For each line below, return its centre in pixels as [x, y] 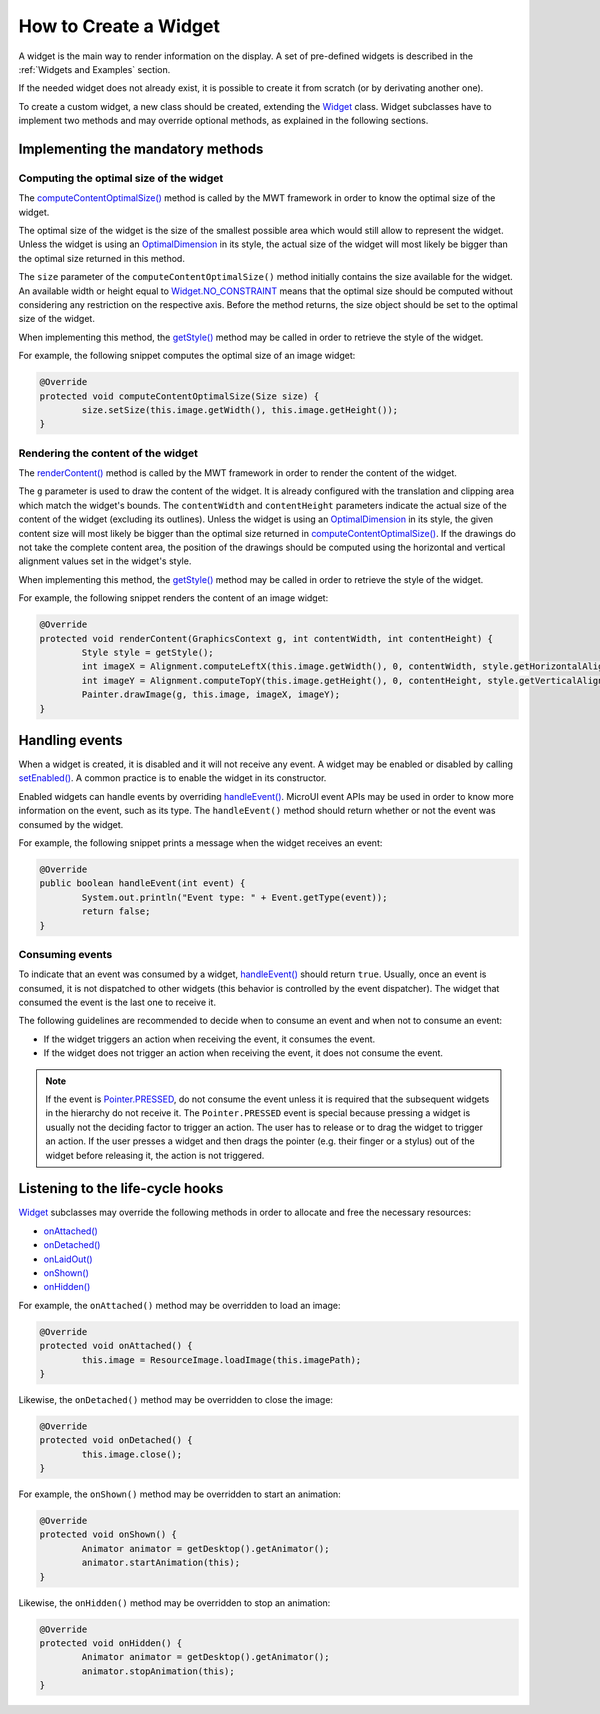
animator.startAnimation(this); [160, 1563]
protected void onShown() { [108, 1534]
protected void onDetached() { [116, 1440]
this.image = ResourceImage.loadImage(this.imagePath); [221, 1359]
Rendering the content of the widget [108, 453]
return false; [116, 911]
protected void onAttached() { [116, 1346]
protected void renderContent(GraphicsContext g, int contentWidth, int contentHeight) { [266, 638]
